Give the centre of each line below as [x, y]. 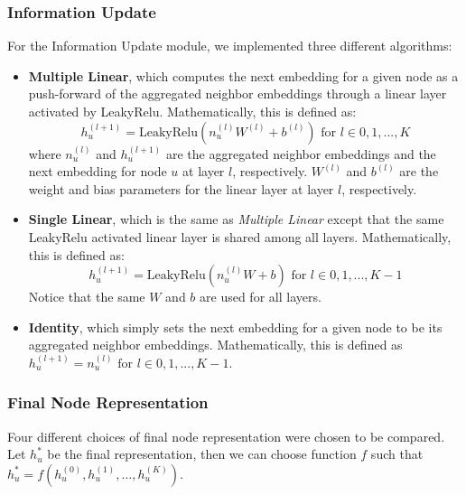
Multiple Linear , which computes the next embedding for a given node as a [243, 75]
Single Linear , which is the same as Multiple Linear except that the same [236, 219]
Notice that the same [87, 297]
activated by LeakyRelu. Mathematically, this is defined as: [192, 111]
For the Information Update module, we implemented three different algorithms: [230, 46]
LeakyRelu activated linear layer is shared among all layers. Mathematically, [240, 236]
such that [397, 454]
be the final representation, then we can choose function [202, 454]
